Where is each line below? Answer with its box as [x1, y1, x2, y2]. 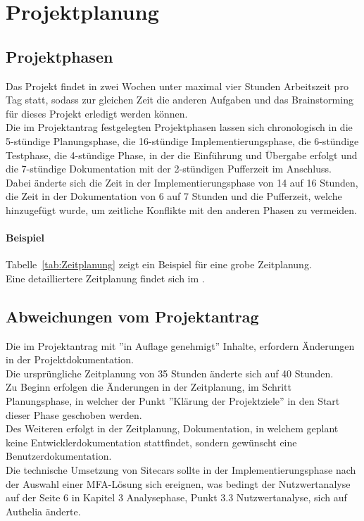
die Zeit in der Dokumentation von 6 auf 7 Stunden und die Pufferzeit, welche [6, 189, 342, 203]
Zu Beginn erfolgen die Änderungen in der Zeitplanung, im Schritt [6, 379, 292, 394]
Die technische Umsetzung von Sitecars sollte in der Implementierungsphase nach [6, 463, 356, 477]
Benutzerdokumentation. [6, 448, 112, 463]
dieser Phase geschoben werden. [6, 407, 142, 422]
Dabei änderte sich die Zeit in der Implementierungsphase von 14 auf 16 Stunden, [6, 175, 358, 189]
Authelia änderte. [6, 503, 81, 518]
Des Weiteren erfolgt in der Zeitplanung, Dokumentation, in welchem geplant [6, 421, 339, 436]
